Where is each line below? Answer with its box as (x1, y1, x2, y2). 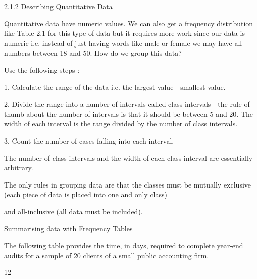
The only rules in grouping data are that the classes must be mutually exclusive (4, 179, 251, 190)
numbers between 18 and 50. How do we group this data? (4, 48, 182, 58)
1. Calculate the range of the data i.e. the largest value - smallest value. (4, 81, 226, 92)
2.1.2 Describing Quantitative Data (4, 1, 113, 11)
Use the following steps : (4, 64, 80, 75)
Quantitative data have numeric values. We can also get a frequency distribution (4, 18, 253, 28)
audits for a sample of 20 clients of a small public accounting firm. (4, 250, 209, 260)
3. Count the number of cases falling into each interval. (4, 135, 174, 146)
